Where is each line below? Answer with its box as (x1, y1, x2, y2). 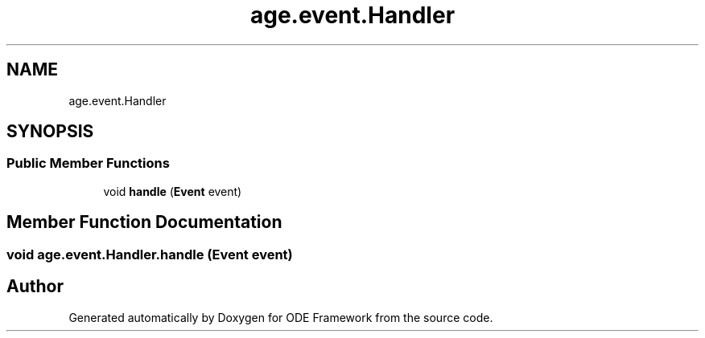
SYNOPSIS (6, 121, 94, 142)
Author (6, 276, 64, 297)
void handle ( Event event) (103, 184, 242, 198)
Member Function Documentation (6, 212, 282, 233)
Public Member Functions (6, 155, 170, 172)
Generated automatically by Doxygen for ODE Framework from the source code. (68, 310, 493, 324)
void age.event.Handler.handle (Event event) (6, 246, 293, 263)
